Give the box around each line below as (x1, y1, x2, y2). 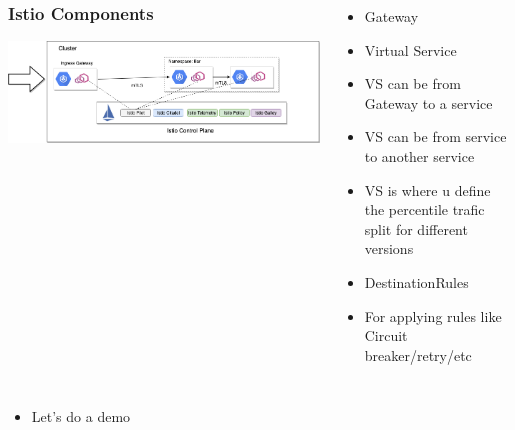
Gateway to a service (364, 92, 493, 113)
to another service (364, 145, 475, 166)
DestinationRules (364, 271, 469, 292)
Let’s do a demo (31, 406, 131, 427)
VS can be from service (364, 126, 507, 147)
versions (364, 238, 414, 259)
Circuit (364, 325, 408, 346)
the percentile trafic (364, 199, 485, 220)
